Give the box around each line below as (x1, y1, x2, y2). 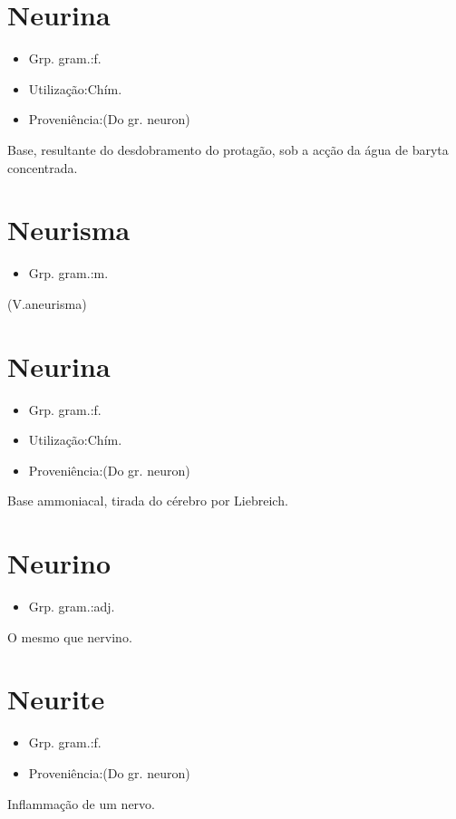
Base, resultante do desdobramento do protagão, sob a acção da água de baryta (7, 140, 449, 159)
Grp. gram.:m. (28, 264, 109, 283)
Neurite (7, 680, 105, 718)
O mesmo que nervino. (7, 627, 132, 646)
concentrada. (7, 158, 78, 177)
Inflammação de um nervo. (7, 794, 155, 813)
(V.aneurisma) (7, 294, 87, 313)
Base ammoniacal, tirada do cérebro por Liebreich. (7, 491, 288, 510)
